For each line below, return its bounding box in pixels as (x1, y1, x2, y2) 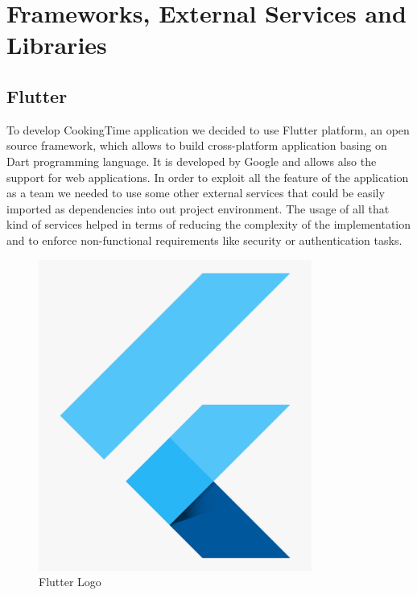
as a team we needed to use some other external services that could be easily (6, 184, 385, 201)
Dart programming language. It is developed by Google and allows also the (6, 152, 377, 169)
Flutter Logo (39, 573, 101, 590)
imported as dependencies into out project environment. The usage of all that (6, 200, 390, 217)
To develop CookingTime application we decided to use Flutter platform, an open (6, 121, 410, 138)
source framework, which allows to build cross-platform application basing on (6, 137, 387, 154)
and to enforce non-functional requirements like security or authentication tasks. (6, 231, 403, 248)
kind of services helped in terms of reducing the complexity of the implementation (6, 216, 411, 233)
